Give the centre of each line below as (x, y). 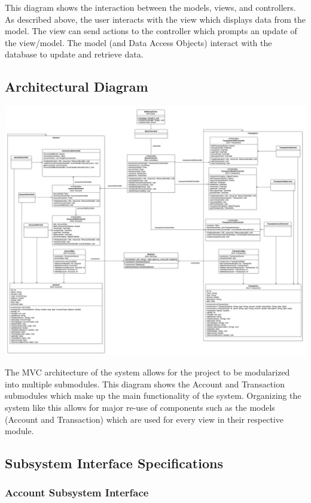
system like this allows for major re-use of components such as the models (140, 407)
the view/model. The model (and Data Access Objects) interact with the (138, 42)
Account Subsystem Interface (77, 493)
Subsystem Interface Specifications (114, 463)
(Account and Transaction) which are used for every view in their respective (144, 419)
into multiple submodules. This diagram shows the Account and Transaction (145, 384)
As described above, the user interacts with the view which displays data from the (155, 19)
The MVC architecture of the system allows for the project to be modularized (147, 372)
